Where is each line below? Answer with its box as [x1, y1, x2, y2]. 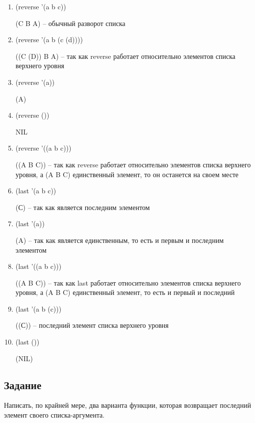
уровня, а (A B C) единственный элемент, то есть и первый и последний [15, 287, 235, 297]
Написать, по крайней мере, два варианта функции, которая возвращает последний [4, 400, 251, 410]
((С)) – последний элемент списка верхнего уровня [15, 320, 169, 330]
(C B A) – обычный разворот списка [15, 18, 126, 28]
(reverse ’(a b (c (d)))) [15, 34, 83, 45]
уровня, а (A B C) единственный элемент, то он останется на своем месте [15, 169, 239, 179]
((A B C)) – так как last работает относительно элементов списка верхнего [15, 277, 241, 288]
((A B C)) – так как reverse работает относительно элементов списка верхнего [15, 159, 251, 169]
